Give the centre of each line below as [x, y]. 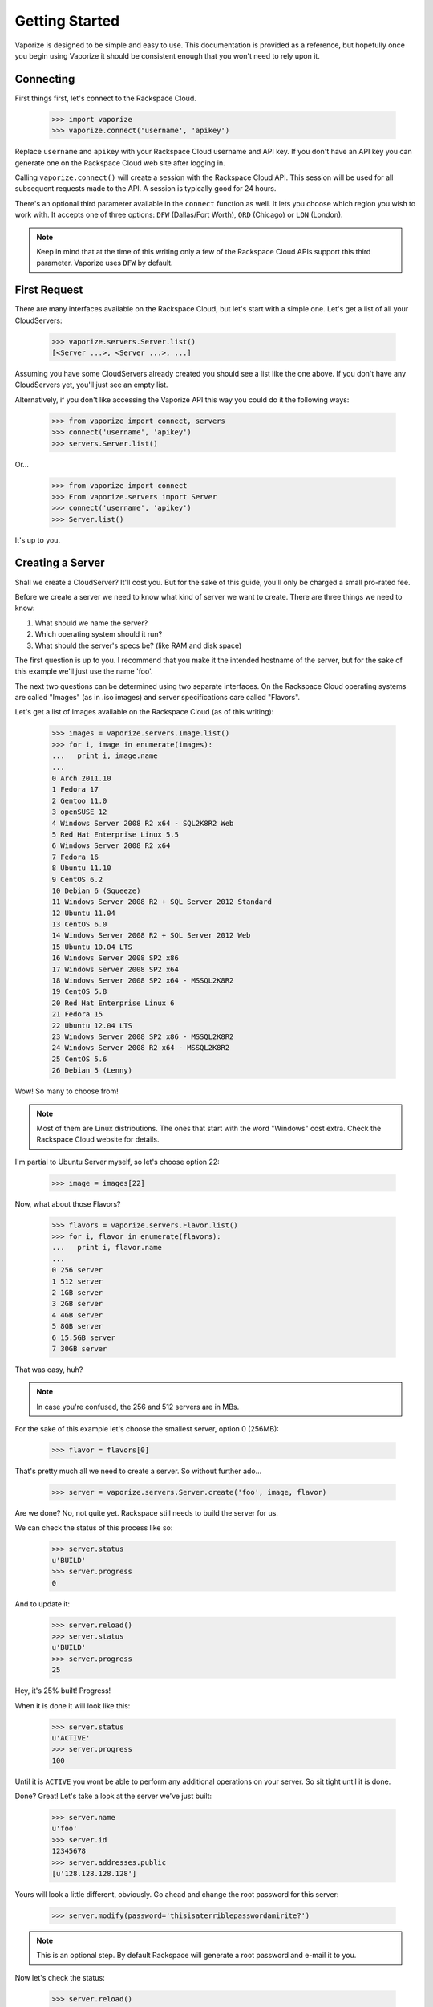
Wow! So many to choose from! [67, 1091]
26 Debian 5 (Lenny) [92, 1071]
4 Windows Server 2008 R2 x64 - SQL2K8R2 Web [143, 823]
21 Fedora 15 [77, 1014]
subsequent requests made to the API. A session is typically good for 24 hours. [146, 189]
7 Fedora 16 [75, 857]
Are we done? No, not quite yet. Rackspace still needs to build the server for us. [146, 1513]
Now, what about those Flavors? [68, 1203]
